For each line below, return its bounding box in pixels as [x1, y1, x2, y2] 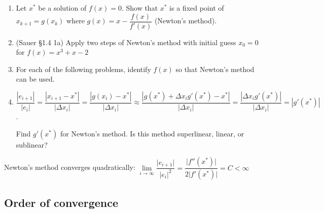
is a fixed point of [169, 3, 224, 13]
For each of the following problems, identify [16, 63, 151, 74]
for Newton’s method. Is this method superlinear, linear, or [60, 128, 244, 138]
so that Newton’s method [175, 63, 255, 74]
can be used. [16, 74, 55, 84]
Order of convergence [4, 194, 119, 210]
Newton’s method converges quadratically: [4, 162, 135, 172]
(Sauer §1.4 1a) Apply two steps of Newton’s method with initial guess [16, 37, 236, 47]
